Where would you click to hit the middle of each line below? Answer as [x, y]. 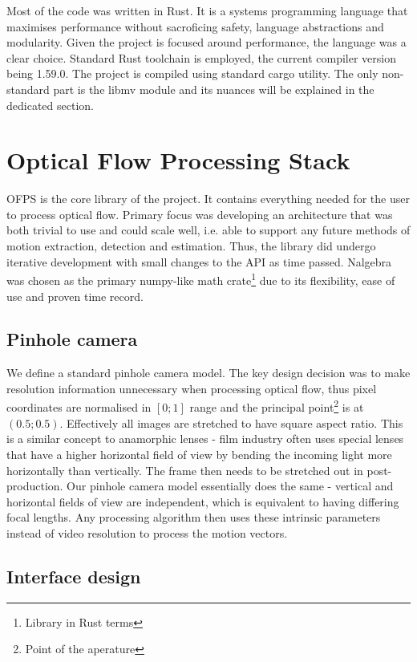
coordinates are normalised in [79, 407]
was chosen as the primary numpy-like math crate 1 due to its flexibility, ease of [201, 279]
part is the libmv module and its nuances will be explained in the [214, 89]
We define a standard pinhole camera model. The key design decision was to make [208, 373]
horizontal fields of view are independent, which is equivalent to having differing [203, 501]
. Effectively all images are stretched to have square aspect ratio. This [231, 422]
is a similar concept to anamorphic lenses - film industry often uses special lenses [205, 439]
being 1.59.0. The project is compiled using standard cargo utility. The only [192, 73]
